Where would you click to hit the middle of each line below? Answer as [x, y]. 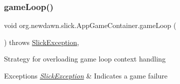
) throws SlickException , [42, 42]
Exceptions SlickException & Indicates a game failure [86, 75]
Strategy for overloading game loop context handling [85, 59]
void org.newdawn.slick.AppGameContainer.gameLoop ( [90, 25]
